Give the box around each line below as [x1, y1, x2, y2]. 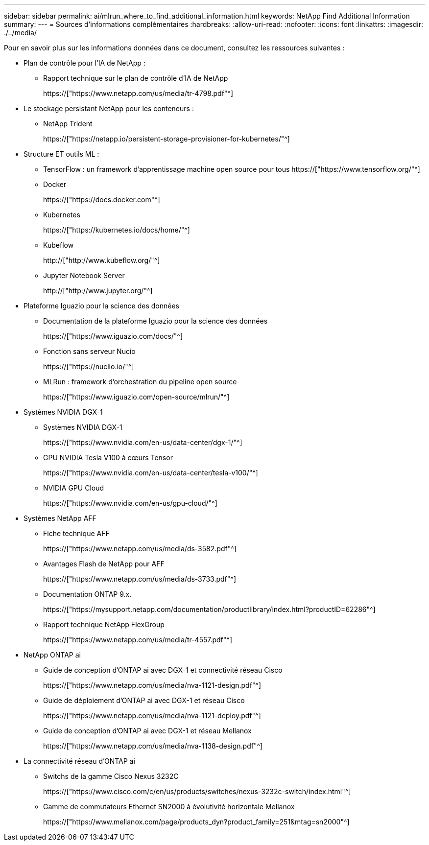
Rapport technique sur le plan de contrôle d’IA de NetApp [43, 74, 228, 82]
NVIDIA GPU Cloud [43, 484, 104, 492]
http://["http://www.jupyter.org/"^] [43, 286, 153, 295]
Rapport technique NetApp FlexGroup [43, 620, 165, 629]
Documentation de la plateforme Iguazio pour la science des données [43, 317, 268, 325]
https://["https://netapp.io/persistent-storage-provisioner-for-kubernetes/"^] [43, 135, 290, 143]
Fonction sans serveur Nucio [43, 347, 136, 355]
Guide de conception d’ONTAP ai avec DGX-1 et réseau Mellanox [43, 727, 252, 735]
